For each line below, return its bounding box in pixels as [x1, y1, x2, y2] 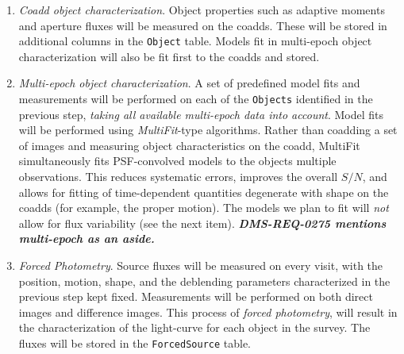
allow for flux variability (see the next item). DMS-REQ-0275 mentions [18, 214, 387, 231]
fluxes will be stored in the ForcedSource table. [18, 335, 252, 351]
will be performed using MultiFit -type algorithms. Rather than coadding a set [18, 121, 398, 138]
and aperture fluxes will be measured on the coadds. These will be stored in [18, 17, 387, 33]
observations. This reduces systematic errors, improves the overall [18, 168, 338, 185]
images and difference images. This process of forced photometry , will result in [18, 303, 398, 320]
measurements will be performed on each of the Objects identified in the [18, 90, 373, 107]
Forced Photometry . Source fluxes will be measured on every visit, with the [18, 257, 383, 274]
